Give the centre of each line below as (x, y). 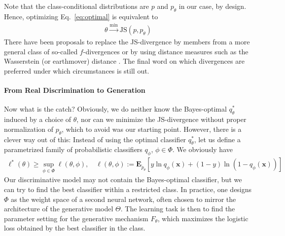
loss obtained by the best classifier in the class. (75, 228)
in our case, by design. (213, 6)
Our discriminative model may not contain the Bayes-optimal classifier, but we (123, 179)
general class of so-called (41, 51)
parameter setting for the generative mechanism (76, 218)
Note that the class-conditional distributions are (77, 6)
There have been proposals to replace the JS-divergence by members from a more (127, 42)
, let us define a (217, 139)
